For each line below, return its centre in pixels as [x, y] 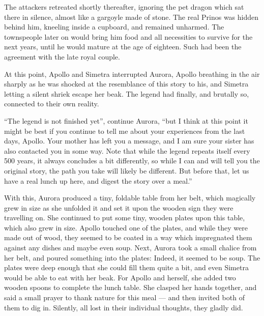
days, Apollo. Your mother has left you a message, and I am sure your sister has [129, 141]
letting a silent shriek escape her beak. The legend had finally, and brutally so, [127, 93]
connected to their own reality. [52, 104]
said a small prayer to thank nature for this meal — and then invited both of [124, 297]
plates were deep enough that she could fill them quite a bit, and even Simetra [126, 267]
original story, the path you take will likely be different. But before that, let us [127, 170]
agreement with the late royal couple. [62, 56]
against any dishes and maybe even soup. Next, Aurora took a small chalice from [130, 248]
